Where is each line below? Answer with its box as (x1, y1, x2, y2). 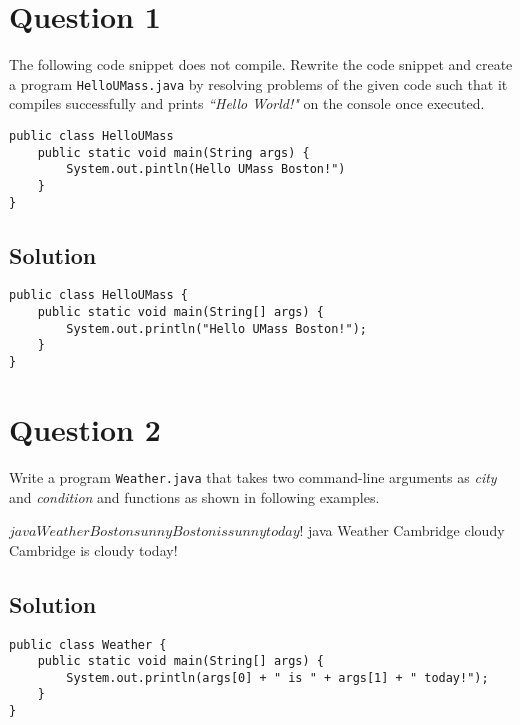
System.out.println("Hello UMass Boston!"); (66, 321, 367, 336)
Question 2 (9, 408, 161, 449)
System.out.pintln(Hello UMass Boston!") (66, 162, 346, 177)
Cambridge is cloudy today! (9, 539, 178, 560)
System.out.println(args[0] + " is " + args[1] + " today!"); (66, 670, 489, 685)
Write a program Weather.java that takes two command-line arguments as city (9, 466, 497, 487)
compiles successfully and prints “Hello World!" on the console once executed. (9, 93, 485, 114)
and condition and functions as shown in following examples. (9, 486, 380, 507)
